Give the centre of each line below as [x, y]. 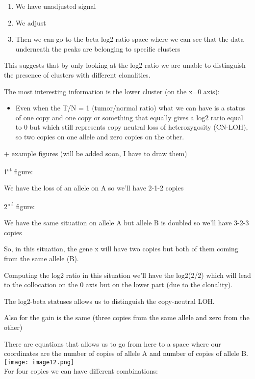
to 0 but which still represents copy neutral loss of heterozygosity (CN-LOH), [132, 127]
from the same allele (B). [41, 258]
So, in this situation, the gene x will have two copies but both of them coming [121, 249]
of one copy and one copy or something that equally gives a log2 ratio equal [129, 117]
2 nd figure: [19, 205]
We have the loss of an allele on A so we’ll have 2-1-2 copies [94, 188]
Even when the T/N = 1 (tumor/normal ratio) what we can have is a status [130, 108]
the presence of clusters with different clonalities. [77, 74]
